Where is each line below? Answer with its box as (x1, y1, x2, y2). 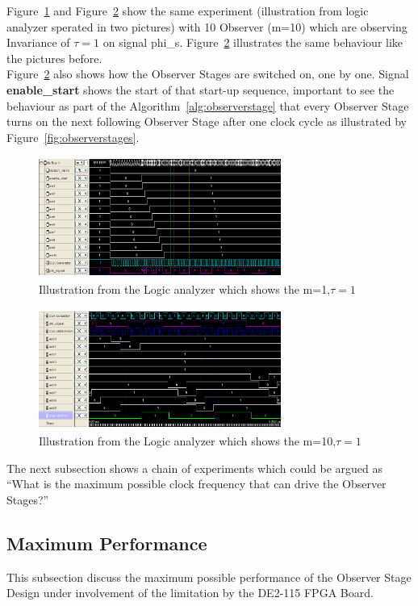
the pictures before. (6, 49, 102, 66)
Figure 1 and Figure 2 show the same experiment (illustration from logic (6, 2, 369, 19)
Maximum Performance (6, 530, 207, 555)
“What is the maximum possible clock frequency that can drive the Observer (6, 475, 387, 492)
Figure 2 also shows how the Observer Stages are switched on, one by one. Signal (6, 65, 409, 82)
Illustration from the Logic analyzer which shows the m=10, (39, 433, 336, 449)
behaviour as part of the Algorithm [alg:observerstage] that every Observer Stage (6, 97, 409, 114)
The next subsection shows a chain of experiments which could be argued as (6, 459, 383, 476)
